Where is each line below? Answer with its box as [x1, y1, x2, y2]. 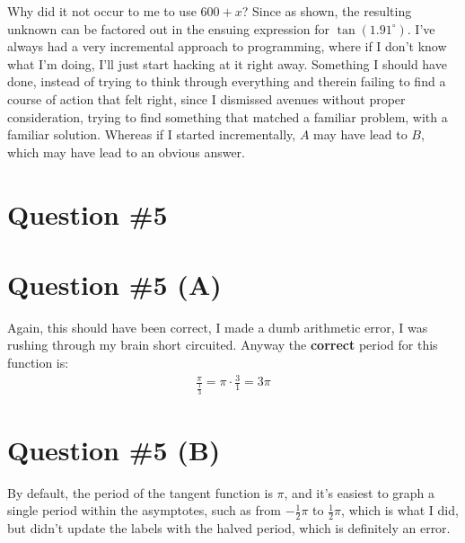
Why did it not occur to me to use [7, 2, 197, 20]
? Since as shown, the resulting [241, 2, 412, 20]
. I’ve [407, 19, 435, 38]
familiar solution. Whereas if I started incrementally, [7, 125, 296, 144]
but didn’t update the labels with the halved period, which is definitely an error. [7, 519, 451, 538]
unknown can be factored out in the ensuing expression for [7, 19, 329, 38]
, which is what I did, [341, 501, 459, 520]
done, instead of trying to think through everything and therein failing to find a [7, 72, 446, 91]
